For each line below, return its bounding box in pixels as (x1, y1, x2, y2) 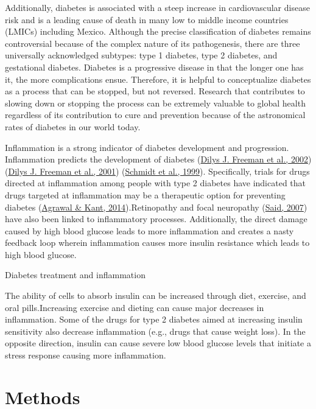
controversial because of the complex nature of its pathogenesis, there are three (5, 37, 300, 49)
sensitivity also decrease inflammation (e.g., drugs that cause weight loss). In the (5, 324, 306, 337)
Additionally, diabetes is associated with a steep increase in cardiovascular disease (5, 1, 310, 13)
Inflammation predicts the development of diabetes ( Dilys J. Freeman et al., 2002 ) (5, 153, 312, 166)
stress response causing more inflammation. (5, 349, 166, 362)
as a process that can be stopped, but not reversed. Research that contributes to (5, 85, 305, 97)
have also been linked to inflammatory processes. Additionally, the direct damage (5, 212, 307, 225)
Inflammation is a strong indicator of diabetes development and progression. (5, 141, 289, 153)
